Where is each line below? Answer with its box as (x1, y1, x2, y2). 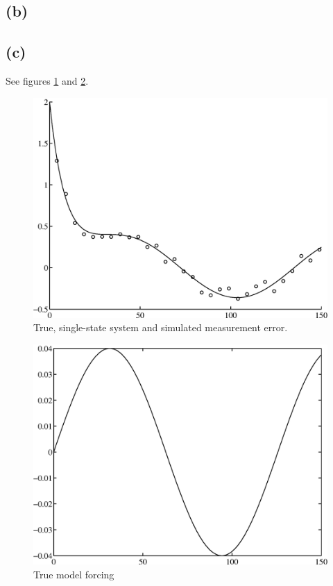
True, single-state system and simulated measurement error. (33, 320, 288, 335)
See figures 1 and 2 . (6, 73, 89, 87)
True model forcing (33, 567, 114, 581)
